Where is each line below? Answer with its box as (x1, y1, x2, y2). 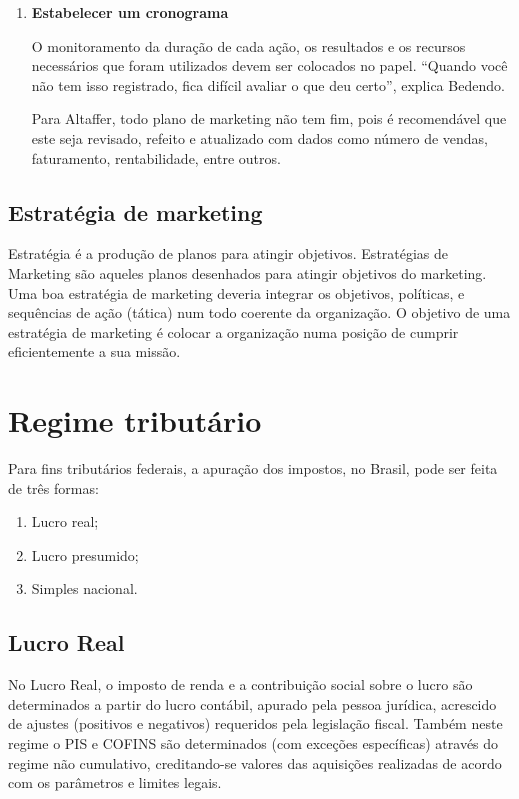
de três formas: (8, 477, 99, 498)
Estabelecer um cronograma (31, 2, 229, 22)
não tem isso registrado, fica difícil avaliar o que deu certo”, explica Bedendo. (31, 74, 505, 95)
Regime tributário (8, 400, 262, 441)
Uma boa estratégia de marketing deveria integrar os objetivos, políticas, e (8, 282, 465, 303)
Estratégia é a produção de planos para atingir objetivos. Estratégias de (8, 243, 449, 264)
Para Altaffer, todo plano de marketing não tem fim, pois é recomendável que (31, 108, 507, 129)
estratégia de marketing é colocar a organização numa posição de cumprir (8, 321, 459, 342)
